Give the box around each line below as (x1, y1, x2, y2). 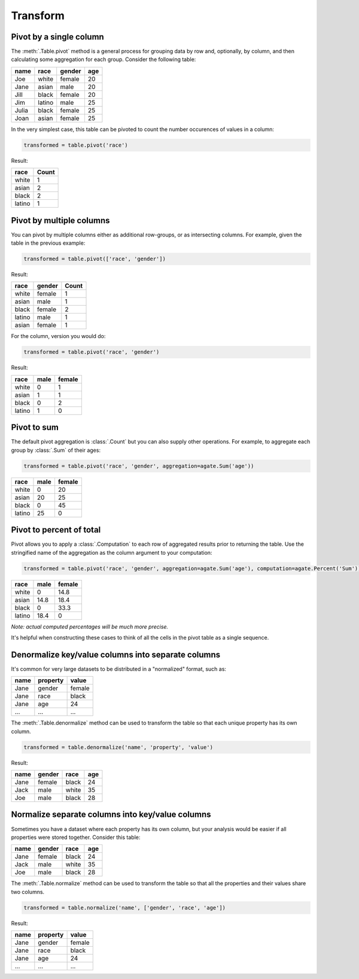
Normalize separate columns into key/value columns (11, 810, 212, 820)
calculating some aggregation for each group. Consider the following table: (11, 56, 196, 63)
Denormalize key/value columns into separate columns (11, 649, 221, 659)
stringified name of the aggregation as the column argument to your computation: (11, 549, 212, 556)
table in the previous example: (11, 239, 86, 247)
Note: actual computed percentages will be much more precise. (11, 623, 169, 630)
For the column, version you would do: (11, 333, 106, 340)
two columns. (11, 888, 45, 895)
